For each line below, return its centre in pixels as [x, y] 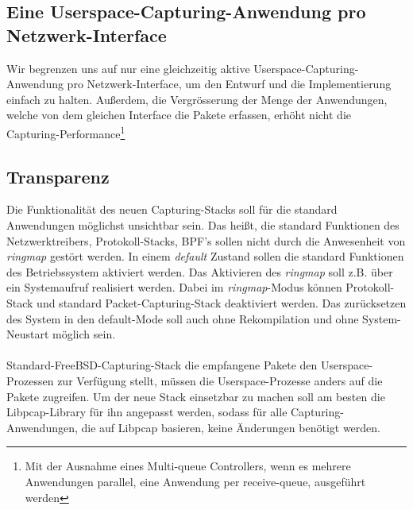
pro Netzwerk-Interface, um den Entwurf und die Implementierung [229, 84]
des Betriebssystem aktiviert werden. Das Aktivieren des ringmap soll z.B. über [200, 271]
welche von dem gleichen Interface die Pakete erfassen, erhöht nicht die [179, 115]
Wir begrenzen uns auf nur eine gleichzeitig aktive [128, 68]
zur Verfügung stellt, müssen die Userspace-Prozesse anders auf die [220, 380]
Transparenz [58, 176]
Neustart [28, 334]
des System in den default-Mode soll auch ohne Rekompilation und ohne [183, 318]
